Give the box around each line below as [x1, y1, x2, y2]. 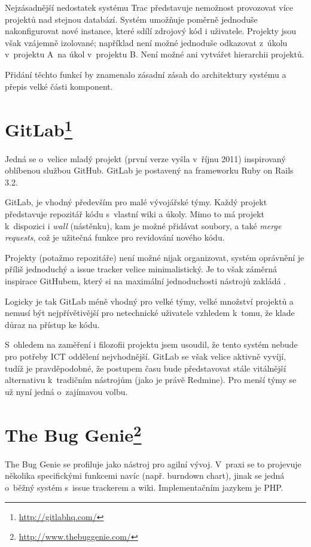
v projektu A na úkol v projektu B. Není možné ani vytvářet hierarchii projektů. [5, 48, 304, 60]
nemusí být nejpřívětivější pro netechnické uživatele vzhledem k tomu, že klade [5, 306, 295, 319]
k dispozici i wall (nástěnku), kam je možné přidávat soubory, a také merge [5, 219, 282, 232]
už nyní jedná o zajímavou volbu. [5, 385, 128, 397]
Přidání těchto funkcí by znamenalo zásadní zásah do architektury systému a [5, 68, 286, 80]
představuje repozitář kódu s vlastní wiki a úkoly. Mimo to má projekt [5, 207, 265, 220]
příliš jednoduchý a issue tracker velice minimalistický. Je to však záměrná [5, 263, 277, 275]
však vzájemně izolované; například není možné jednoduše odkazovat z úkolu [5, 36, 288, 48]
